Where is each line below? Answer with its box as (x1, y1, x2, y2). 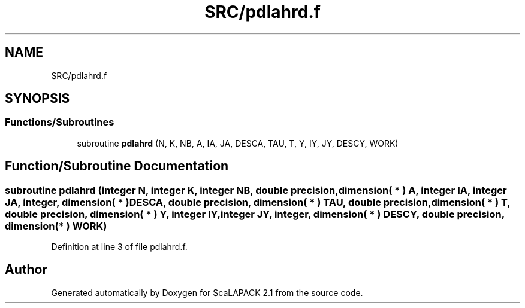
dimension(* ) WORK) (5, 219, 107, 232)
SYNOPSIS (5, 91, 70, 106)
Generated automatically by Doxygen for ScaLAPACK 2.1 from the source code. (51, 287, 363, 298)
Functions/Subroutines (5, 116, 114, 129)
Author (5, 262, 47, 277)
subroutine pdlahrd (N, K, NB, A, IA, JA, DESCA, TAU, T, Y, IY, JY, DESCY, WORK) (77, 138, 399, 148)
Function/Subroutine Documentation (5, 158, 229, 174)
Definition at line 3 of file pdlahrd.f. (51, 242, 188, 252)
